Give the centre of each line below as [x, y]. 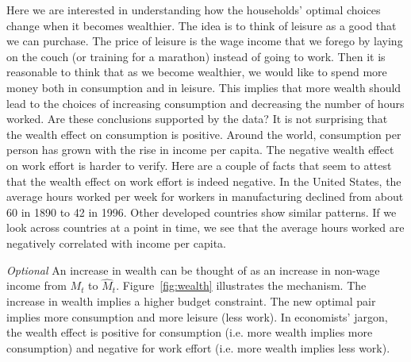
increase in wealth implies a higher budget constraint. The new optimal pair [191, 300]
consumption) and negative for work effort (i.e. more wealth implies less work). [198, 347]
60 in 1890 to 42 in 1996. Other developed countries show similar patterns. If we [202, 212]
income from [36, 285]
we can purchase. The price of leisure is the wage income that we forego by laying [205, 41]
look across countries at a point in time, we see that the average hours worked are [205, 227]
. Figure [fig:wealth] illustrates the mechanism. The [241, 285]
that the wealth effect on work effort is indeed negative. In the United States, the [204, 181]
